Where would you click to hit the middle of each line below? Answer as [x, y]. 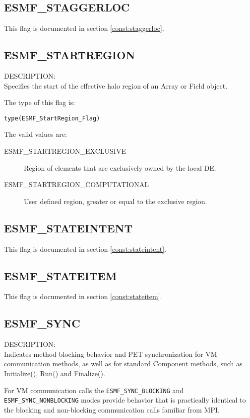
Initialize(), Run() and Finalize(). [55, 373]
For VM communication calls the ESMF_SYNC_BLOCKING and [94, 390]
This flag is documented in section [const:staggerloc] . [84, 28]
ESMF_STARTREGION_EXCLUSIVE [65, 151]
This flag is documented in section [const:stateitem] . [83, 296]
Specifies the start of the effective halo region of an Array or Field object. [116, 85]
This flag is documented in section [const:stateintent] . [85, 249]
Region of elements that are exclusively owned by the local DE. [120, 167]
